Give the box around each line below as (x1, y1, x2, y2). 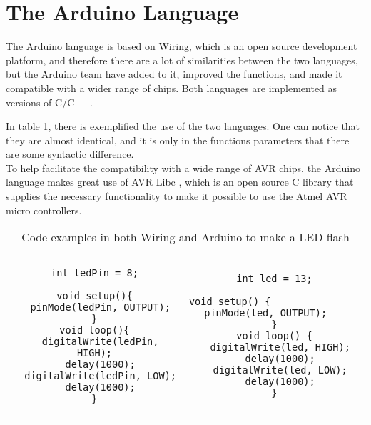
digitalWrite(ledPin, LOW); (24, 370, 177, 382)
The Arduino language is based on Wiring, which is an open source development (6, 39, 357, 54)
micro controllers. (6, 202, 82, 217)
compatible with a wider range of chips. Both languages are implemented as (6, 80, 337, 95)
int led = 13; (236, 273, 312, 285)
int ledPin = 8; (51, 267, 138, 279)
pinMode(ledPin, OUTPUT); (30, 301, 171, 314)
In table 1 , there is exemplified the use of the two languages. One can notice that (6, 119, 360, 134)
